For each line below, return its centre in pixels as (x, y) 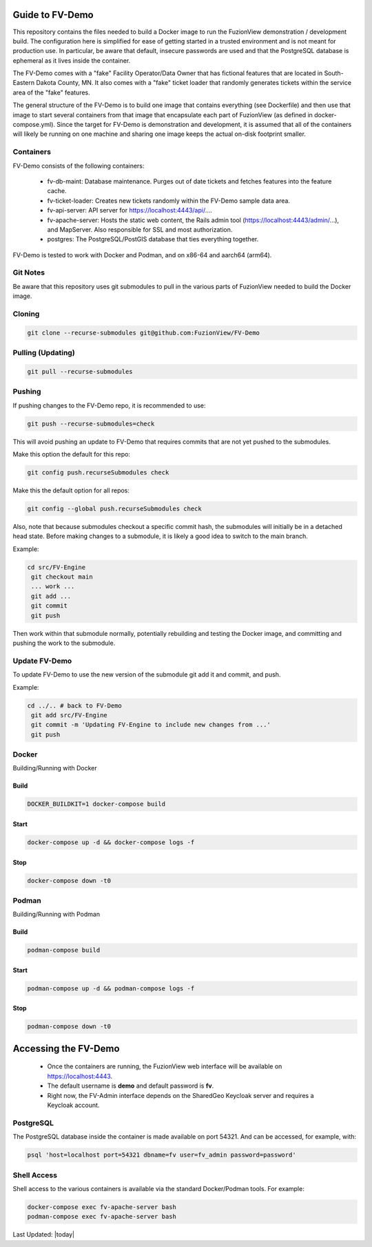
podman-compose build (64, 950)
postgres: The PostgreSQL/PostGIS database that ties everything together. (153, 239)
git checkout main (62, 577)
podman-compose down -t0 (69, 1027)
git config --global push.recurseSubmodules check (115, 508)
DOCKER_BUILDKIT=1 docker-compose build (96, 804)
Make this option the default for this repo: (72, 454)
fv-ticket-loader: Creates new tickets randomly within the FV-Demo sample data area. (169, 201)
